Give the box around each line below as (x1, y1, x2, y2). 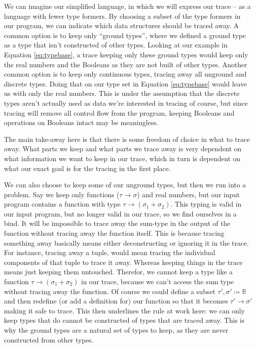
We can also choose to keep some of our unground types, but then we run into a (4, 179, 246, 190)
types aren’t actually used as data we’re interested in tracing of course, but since (4, 97, 248, 108)
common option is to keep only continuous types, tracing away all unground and (4, 69, 247, 79)
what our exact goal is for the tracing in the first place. (4, 163, 171, 173)
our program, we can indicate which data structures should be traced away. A (4, 20, 239, 31)
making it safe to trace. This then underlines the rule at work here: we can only (4, 305, 245, 315)
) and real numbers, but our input (137, 189, 240, 199)
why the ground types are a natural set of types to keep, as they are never (4, 325, 228, 335)
